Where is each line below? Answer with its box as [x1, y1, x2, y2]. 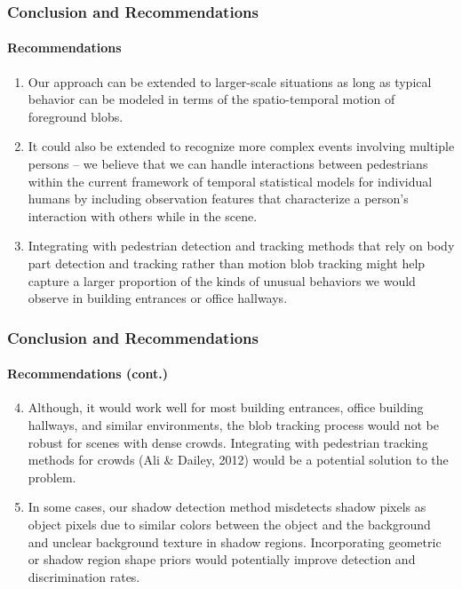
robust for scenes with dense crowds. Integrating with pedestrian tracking [28, 433, 428, 451]
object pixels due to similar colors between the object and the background [28, 514, 431, 533]
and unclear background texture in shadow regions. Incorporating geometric [28, 532, 442, 551]
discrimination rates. [28, 567, 140, 585]
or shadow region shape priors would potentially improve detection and [28, 550, 416, 569]
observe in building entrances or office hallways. [28, 289, 288, 307]
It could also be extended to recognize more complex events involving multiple [28, 137, 455, 155]
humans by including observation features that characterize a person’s [28, 189, 409, 208]
